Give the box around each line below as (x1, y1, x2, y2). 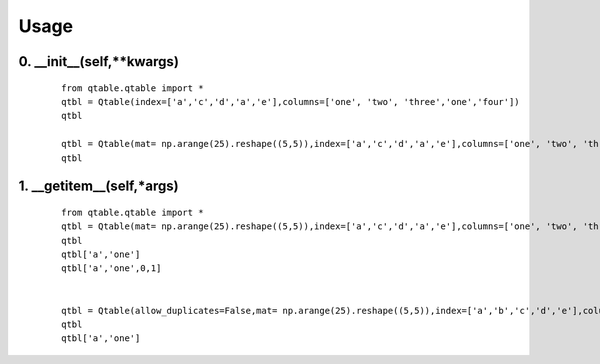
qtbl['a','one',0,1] (61, 263, 162, 274)
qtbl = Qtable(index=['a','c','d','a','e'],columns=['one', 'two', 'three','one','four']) (61, 96, 520, 107)
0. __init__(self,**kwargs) (18, 53, 180, 70)
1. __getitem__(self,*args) (18, 178, 179, 195)
